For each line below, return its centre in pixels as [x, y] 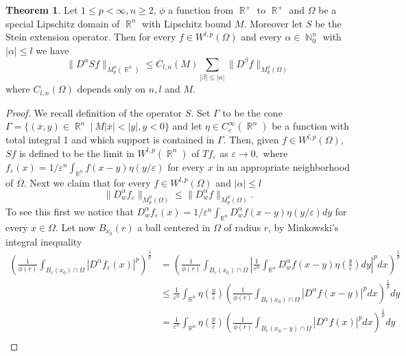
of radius [242, 227]
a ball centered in [174, 227]
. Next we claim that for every [87, 182]
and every [261, 37]
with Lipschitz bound [187, 23]
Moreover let [276, 23]
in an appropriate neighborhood [283, 166]
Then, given [254, 140]
